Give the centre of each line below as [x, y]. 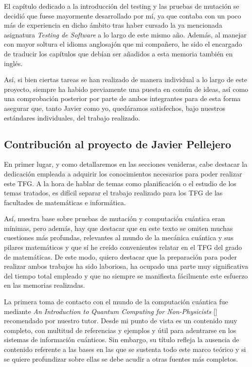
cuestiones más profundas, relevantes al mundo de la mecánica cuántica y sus [119, 237]
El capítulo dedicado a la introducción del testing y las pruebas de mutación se [122, 6]
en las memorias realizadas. [45, 285]
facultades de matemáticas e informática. [65, 202]
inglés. [13, 63]
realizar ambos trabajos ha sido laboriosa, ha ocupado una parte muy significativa [126, 266]
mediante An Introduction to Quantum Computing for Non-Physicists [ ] [111, 311]
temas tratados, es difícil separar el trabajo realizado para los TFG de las [113, 193]
